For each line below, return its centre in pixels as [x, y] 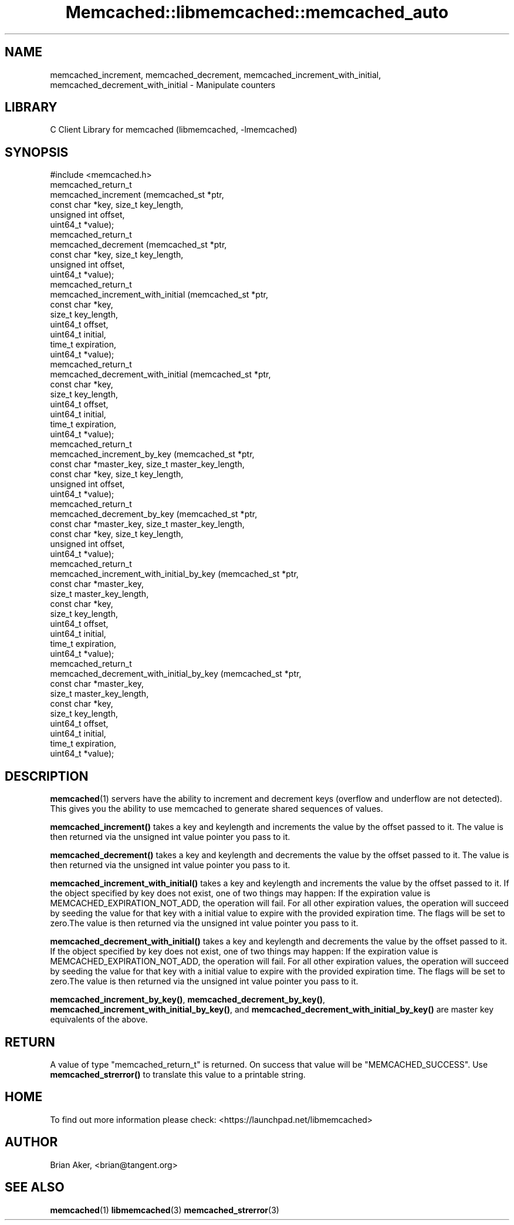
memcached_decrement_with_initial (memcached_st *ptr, [160, 374]
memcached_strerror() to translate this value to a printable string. [178, 1074]
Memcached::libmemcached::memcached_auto [257, 12]
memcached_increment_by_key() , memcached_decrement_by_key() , [188, 1000]
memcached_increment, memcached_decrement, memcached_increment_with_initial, [216, 75]
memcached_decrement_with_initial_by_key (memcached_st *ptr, [176, 674]
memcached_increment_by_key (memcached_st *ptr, [152, 454]
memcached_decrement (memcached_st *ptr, [138, 245]
